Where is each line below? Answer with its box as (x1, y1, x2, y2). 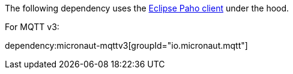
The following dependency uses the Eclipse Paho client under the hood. (5, 3, 289, 13)
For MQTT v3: (5, 22, 59, 32)
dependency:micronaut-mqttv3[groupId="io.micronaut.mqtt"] (5, 40, 248, 51)
